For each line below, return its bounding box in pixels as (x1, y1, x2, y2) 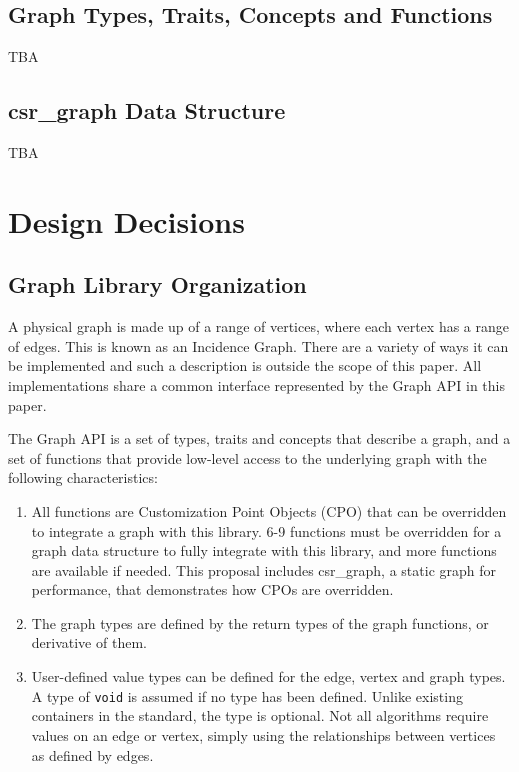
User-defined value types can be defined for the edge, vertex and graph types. (31, 666, 506, 687)
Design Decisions (8, 200, 245, 241)
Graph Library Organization (8, 269, 307, 300)
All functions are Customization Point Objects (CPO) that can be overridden (31, 500, 507, 521)
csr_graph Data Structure (8, 95, 286, 126)
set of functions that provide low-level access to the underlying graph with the (8, 447, 487, 468)
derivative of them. (31, 632, 147, 653)
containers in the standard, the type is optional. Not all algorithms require (31, 705, 489, 726)
